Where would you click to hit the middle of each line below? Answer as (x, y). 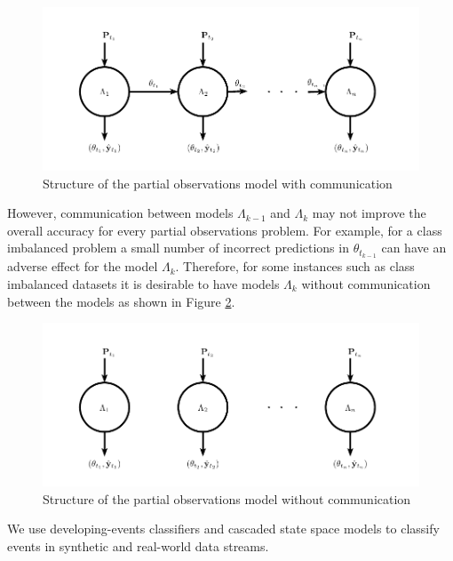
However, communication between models (120, 213)
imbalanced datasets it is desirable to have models (143, 283)
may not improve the (369, 213)
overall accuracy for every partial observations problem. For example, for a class (225, 230)
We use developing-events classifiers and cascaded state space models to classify (223, 529)
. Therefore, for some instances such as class (295, 266)
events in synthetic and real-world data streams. (138, 546)
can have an (414, 248)
